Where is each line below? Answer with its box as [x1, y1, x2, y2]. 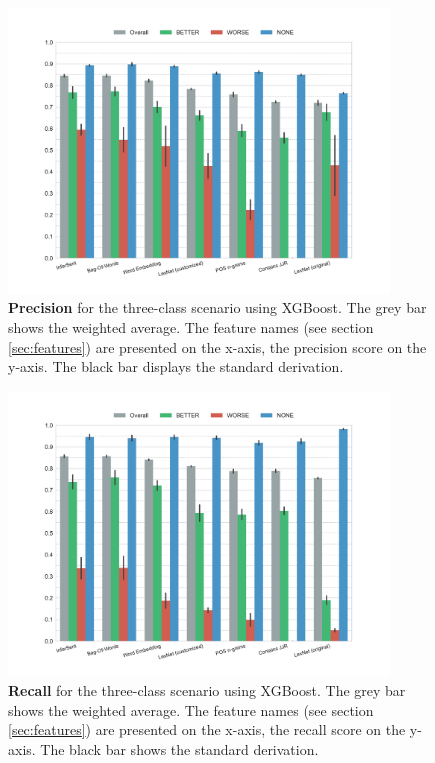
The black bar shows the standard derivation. [40, 738, 319, 759]
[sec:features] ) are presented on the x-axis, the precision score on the [8, 336, 427, 357]
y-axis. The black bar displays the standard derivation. [8, 356, 344, 377]
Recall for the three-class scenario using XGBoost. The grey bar [8, 680, 406, 701]
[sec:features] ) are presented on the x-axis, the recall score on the [8, 719, 406, 740]
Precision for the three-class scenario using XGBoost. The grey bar [8, 297, 427, 318]
